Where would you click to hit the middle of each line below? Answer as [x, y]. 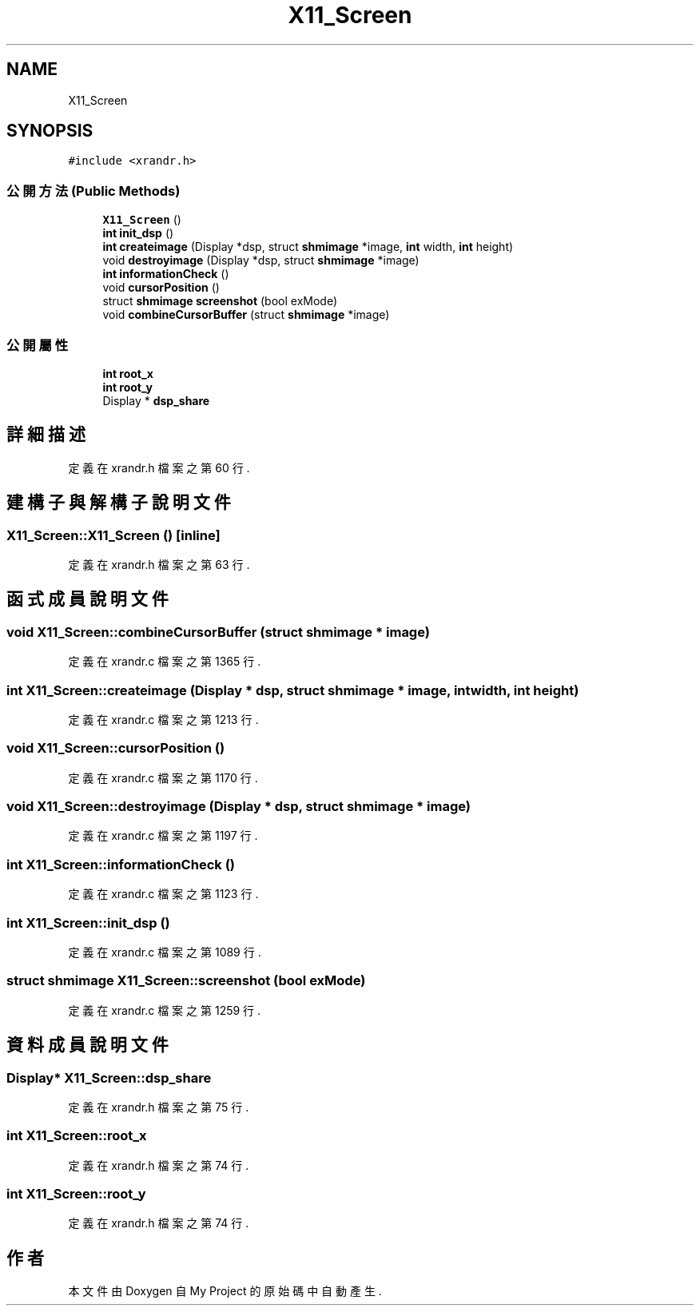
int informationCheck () [166, 274]
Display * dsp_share [156, 400]
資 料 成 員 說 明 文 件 [87, 1045]
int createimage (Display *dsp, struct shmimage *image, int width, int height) [308, 247]
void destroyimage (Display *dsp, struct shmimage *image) [261, 260]
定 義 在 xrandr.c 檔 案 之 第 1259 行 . [165, 1010]
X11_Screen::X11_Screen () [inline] [113, 535]
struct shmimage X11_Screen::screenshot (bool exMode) [186, 981]
